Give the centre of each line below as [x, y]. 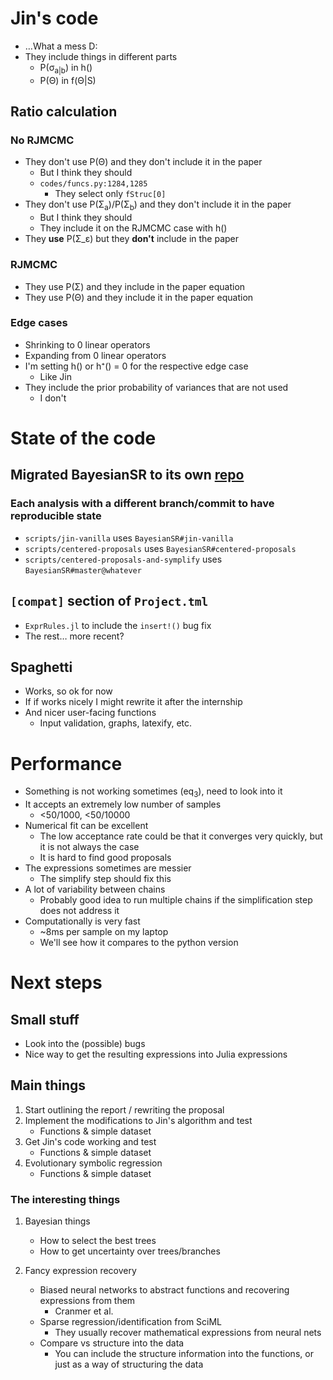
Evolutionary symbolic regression [93, 1163]
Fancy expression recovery [80, 1271]
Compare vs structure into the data [112, 1343]
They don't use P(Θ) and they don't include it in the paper [143, 162]
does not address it [79, 911]
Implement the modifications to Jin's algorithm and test [138, 1120]
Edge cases [39, 323]
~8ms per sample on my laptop [104, 932]
